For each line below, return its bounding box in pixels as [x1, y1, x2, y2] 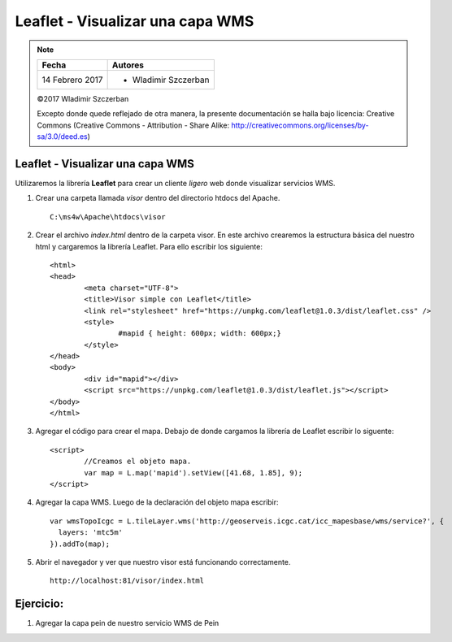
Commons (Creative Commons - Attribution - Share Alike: [37, 120, 230, 130]
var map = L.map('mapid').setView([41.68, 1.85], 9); [84, 468, 303, 477]
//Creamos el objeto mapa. [84, 457, 192, 466]
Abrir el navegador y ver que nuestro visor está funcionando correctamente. [35, 557, 291, 566]
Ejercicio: [15, 597, 64, 611]
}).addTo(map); [50, 539, 111, 549]
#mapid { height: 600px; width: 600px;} [118, 329, 282, 338]
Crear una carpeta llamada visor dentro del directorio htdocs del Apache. [35, 193, 280, 203]
